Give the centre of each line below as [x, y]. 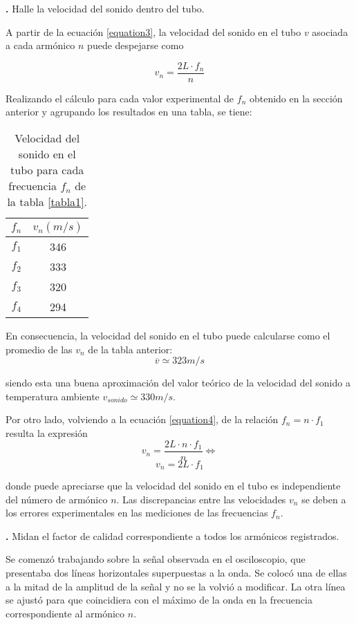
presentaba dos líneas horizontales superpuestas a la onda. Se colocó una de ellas [176, 573]
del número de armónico [57, 499]
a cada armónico [40, 45]
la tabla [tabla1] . [47, 202]
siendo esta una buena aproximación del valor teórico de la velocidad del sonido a [178, 383]
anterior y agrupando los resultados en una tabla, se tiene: [129, 112]
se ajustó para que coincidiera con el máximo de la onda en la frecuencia [159, 600]
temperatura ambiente [53, 396]
